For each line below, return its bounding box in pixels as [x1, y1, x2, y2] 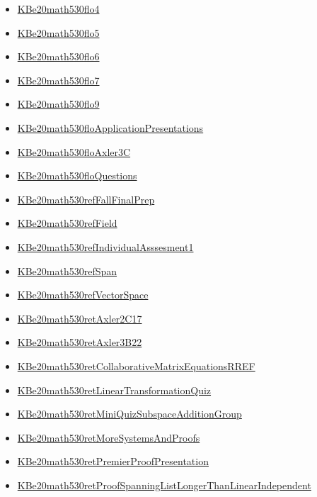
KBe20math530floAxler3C [17, 144, 131, 159]
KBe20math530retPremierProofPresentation [17, 454, 209, 469]
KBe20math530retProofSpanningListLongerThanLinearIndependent [17, 477, 311, 492]
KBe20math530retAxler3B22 [17, 335, 142, 350]
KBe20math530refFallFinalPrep [17, 191, 155, 206]
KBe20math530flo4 [17, 1, 100, 16]
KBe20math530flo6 [17, 49, 100, 64]
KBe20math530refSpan [17, 263, 117, 278]
